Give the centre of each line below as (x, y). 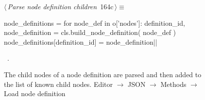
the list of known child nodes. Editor (59, 84)
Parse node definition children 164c (60, 6)
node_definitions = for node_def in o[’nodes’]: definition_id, (94, 23)
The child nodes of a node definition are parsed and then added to (103, 74)
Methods (173, 84)
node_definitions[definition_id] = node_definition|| (81, 42)
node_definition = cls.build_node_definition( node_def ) (90, 32)
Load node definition (35, 93)
